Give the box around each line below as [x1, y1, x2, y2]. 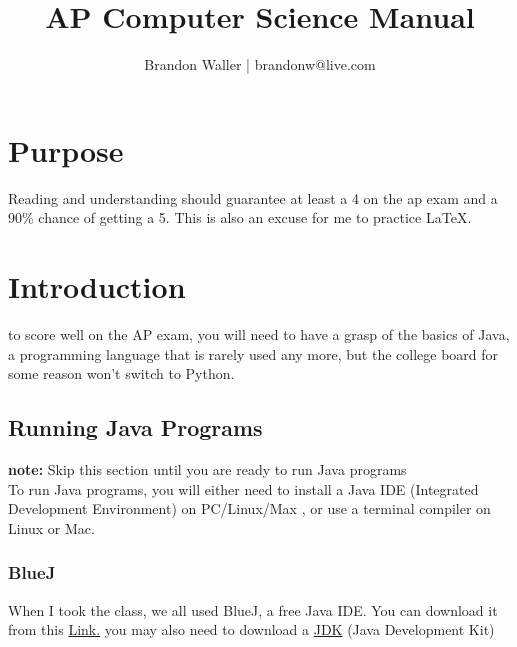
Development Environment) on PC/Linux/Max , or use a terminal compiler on [8, 498, 491, 519]
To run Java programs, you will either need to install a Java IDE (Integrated [8, 478, 479, 499]
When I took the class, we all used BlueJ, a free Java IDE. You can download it [8, 599, 498, 620]
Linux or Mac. [8, 517, 95, 538]
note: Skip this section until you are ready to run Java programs [8, 458, 407, 479]
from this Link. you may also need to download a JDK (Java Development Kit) [8, 619, 495, 640]
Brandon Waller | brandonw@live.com [144, 54, 376, 75]
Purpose [8, 129, 124, 170]
